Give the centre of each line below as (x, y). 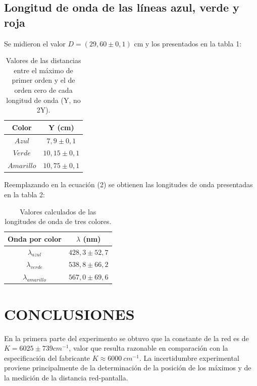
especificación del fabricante (47, 357)
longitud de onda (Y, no (43, 100)
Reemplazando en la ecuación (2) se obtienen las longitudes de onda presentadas (128, 184)
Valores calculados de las (58, 211)
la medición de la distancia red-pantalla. (66, 377)
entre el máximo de (43, 70)
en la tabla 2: (24, 194)
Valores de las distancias (43, 60)
